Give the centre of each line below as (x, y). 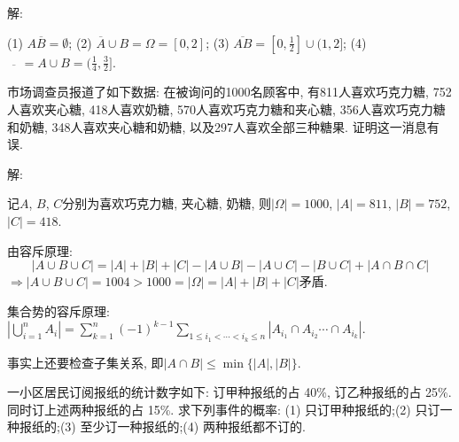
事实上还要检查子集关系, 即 (86, 362)
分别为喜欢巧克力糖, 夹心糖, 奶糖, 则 (167, 203)
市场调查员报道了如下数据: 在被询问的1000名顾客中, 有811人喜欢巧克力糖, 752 (229, 92)
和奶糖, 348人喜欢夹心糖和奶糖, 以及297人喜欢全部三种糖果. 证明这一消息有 (223, 126)
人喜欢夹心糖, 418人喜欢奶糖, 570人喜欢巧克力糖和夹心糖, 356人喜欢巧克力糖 (226, 109)
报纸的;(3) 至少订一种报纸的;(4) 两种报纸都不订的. (162, 426)
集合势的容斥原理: (58, 310)
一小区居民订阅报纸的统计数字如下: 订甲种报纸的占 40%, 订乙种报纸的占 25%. (229, 392)
